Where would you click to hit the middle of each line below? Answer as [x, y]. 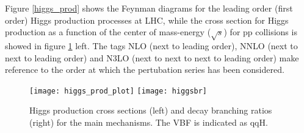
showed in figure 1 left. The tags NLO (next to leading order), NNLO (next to [151, 45]
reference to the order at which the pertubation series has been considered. [145, 70]
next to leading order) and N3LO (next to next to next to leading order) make [152, 57]
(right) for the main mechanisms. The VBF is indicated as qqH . [149, 122]
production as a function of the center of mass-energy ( [108, 32]
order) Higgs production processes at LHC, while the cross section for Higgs [147, 20]
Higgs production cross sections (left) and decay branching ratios [151, 110]
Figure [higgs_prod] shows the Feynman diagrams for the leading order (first [149, 8]
